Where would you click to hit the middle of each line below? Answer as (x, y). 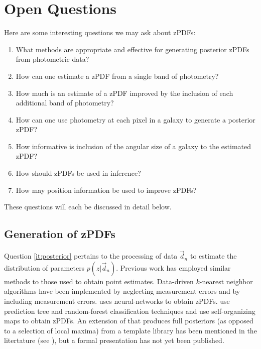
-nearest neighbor (226, 281)
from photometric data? (52, 59)
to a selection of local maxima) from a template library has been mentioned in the (130, 330)
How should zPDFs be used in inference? (78, 173)
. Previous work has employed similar (173, 267)
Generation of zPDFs (60, 234)
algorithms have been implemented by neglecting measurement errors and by (122, 291)
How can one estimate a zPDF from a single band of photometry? (117, 76)
